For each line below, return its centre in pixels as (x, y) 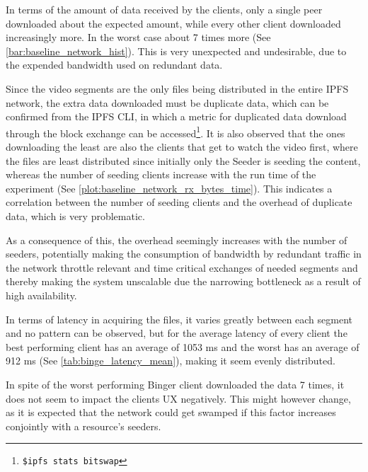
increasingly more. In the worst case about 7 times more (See (138, 37)
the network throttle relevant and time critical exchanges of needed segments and (182, 267)
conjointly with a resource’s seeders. (84, 426)
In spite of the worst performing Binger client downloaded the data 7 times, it (175, 384)
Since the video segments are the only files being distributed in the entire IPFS (177, 88)
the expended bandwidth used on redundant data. (114, 65)
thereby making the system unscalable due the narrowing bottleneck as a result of (183, 281)
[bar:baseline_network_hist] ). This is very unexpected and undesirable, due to (176, 51)
